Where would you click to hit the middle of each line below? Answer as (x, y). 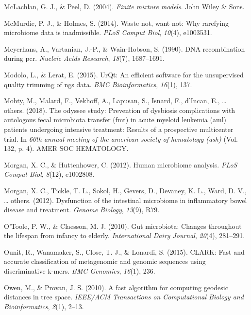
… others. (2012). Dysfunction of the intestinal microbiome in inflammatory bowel (125, 200)
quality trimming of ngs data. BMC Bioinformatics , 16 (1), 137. (98, 84)
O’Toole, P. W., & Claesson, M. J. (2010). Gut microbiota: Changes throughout (123, 226)
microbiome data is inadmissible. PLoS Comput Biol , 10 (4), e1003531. (108, 32)
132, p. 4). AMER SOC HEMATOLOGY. (66, 148)
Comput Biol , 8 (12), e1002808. (49, 174)
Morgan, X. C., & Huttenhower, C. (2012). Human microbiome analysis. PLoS (121, 164)
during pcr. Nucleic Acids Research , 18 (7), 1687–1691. (84, 58)
